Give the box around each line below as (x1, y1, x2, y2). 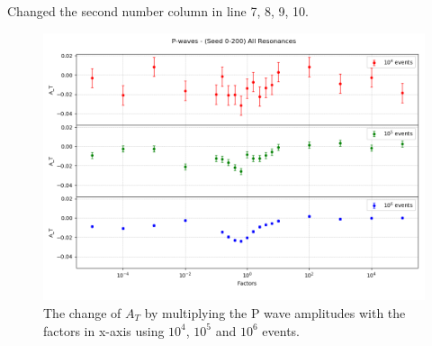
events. (262, 321, 300, 340)
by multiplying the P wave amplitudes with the (144, 303, 406, 322)
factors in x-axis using (43, 321, 165, 340)
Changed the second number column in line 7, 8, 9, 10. (7, 2, 309, 20)
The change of (43, 303, 121, 322)
